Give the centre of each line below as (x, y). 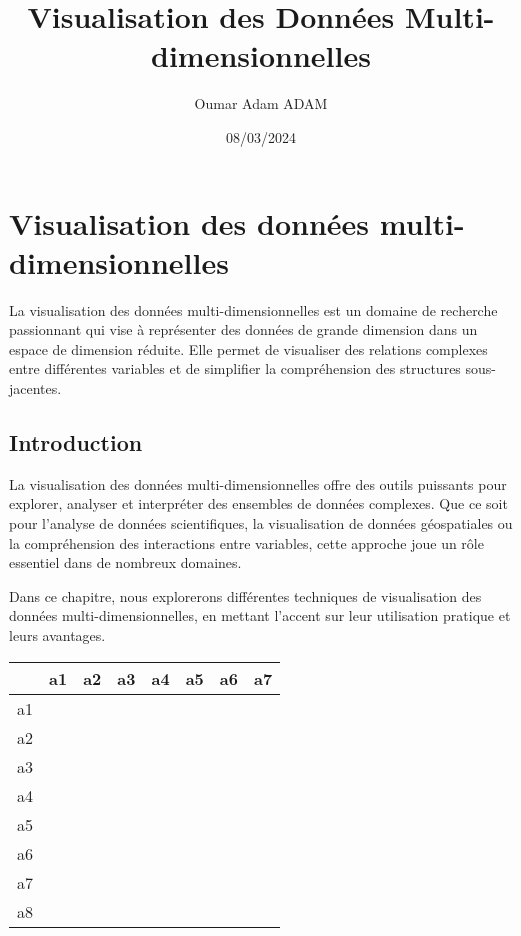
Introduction (76, 441)
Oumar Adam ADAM (261, 103)
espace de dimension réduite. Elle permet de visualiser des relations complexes (248, 348)
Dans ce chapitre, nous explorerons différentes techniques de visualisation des (245, 595)
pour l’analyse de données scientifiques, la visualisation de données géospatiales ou (261, 522)
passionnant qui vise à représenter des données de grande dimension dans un (243, 329)
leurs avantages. (57, 634)
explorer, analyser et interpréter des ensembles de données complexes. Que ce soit (258, 503)
